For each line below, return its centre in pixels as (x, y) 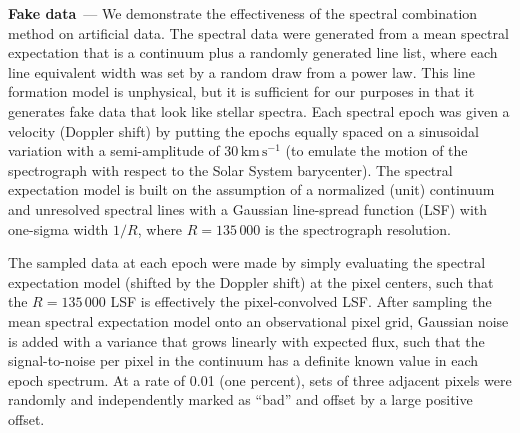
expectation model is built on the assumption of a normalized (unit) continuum (251, 189)
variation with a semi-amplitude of (114, 150)
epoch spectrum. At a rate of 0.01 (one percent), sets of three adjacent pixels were (260, 379)
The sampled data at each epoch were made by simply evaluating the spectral (247, 262)
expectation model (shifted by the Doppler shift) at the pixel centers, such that (251, 281)
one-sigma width (58, 228)
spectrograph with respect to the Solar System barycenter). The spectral (230, 169)
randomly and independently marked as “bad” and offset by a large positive (240, 399)
